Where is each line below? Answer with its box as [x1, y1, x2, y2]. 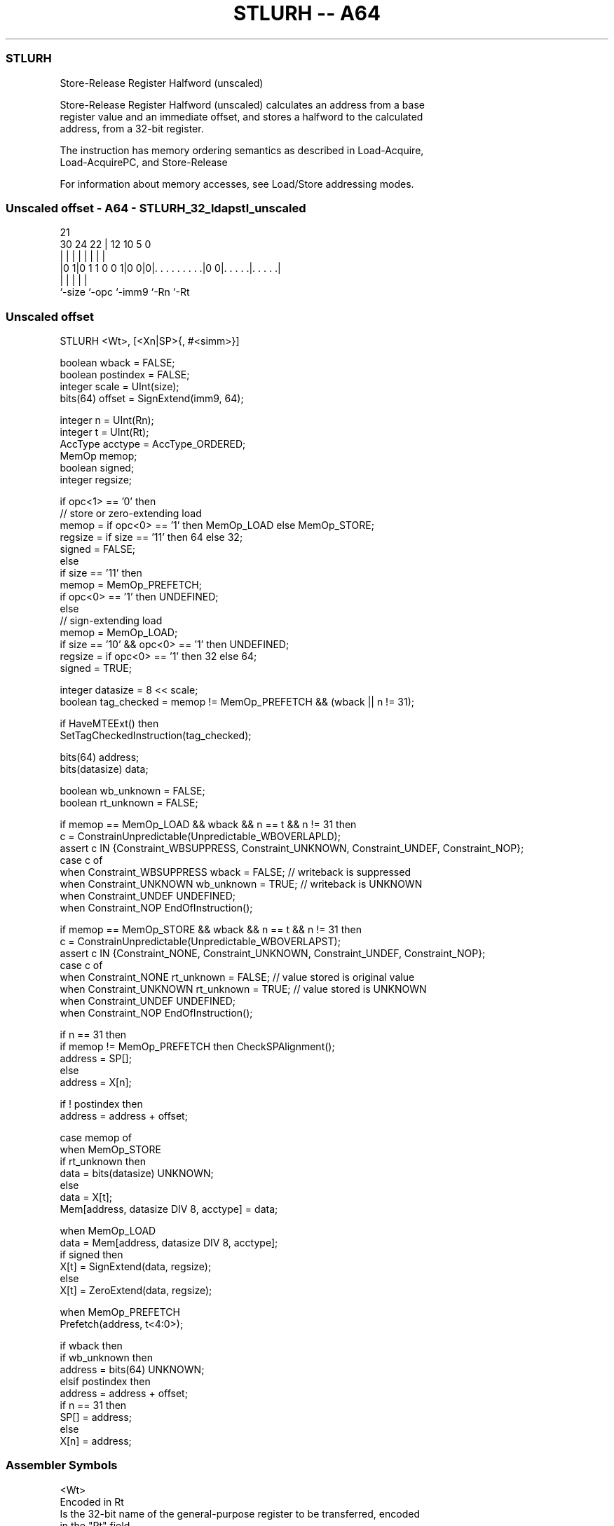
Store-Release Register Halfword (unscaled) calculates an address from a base [60, 98, 425, 111]
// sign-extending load [60, 614, 163, 626]
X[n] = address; [60, 1435, 132, 1447]
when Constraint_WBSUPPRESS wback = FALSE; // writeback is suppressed [60, 866, 411, 878]
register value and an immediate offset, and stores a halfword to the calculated [60, 110, 423, 123]
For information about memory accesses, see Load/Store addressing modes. [60, 177, 414, 190]
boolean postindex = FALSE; [60, 369, 190, 380]
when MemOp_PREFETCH [60, 1306, 180, 1318]
